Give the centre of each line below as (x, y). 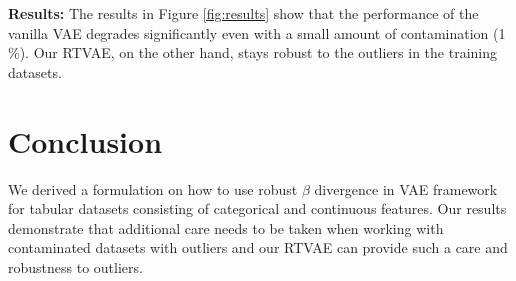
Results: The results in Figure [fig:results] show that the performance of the (243, 13)
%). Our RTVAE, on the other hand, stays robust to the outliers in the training (252, 52)
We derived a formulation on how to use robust (153, 188)
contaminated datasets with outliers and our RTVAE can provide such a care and (258, 247)
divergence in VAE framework (406, 188)
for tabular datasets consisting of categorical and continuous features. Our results (257, 208)
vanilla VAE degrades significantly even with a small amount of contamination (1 (257, 32)
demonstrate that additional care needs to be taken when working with (226, 227)
